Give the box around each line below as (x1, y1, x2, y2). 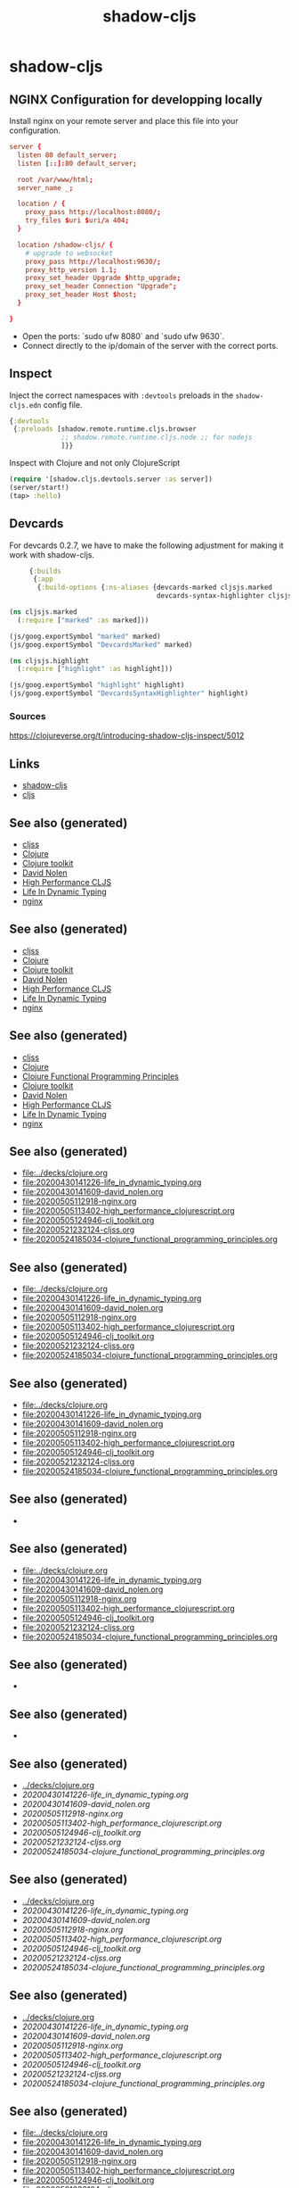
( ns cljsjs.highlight (9, 656, 90, 666)
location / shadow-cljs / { (17, 240, 114, 249)
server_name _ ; (17, 183, 74, 193)
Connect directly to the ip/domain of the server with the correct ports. (21, 340, 279, 351)
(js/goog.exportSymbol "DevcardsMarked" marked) (9, 640, 193, 649)
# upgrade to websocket (25, 248, 114, 258)
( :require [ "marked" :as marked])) (17, 616, 149, 625)
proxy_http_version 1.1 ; (25, 265, 117, 274)
